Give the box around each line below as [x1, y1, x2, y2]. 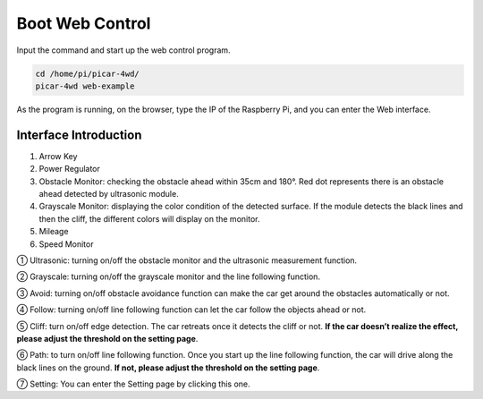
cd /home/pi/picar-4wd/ [35, 68, 140, 79]
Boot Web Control [16, 13, 151, 33]
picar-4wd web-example [35, 81, 135, 91]
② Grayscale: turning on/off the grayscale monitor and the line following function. [16, 271, 321, 282]
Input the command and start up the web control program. [16, 45, 232, 55]
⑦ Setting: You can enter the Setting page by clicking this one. [16, 378, 250, 389]
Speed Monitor [38, 238, 94, 250]
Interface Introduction [16, 127, 142, 142]
